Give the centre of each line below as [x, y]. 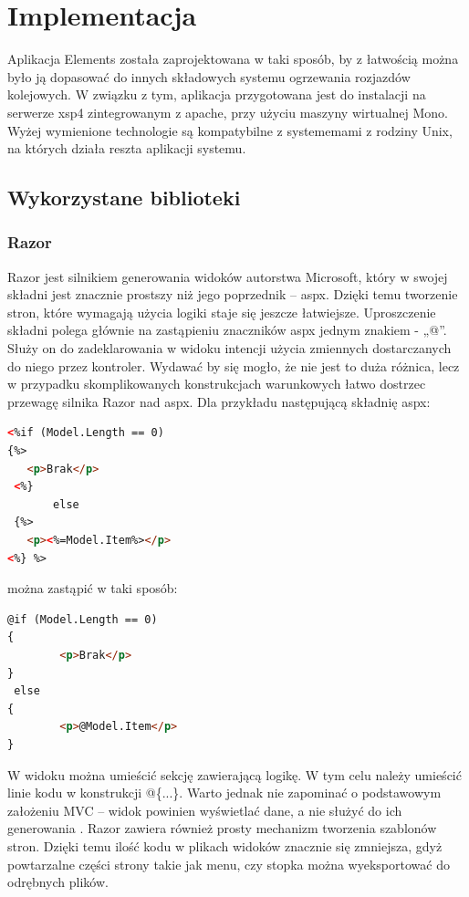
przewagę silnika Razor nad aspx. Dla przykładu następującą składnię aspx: [219, 401]
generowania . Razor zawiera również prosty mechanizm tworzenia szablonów [222, 828]
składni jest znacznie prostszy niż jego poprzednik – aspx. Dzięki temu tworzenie [233, 294]
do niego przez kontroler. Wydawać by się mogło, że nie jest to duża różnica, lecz [234, 365]
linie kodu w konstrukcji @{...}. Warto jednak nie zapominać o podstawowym [224, 793]
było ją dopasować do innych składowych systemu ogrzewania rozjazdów [209, 76]
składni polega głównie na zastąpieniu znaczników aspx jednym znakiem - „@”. [227, 330]
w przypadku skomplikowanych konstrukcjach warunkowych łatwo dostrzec [217, 384]
